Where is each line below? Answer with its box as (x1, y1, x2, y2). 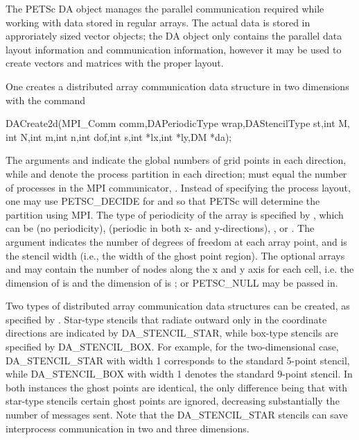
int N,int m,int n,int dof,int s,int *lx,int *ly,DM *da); (6, 129, 232, 144)
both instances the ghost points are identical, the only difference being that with (6, 380, 348, 394)
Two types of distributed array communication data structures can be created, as (6, 298, 350, 313)
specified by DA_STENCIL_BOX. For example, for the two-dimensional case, (6, 339, 339, 354)
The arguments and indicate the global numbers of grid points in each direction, (6, 153, 347, 167)
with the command (6, 92, 86, 107)
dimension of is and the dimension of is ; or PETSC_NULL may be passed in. (6, 275, 338, 289)
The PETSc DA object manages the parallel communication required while (6, 1, 324, 15)
